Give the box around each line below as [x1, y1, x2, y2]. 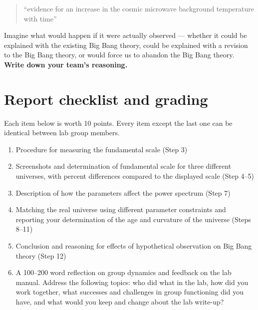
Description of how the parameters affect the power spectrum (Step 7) [15, 187, 231, 198]
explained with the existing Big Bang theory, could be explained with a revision [4, 39, 248, 50]
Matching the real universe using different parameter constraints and [15, 204, 226, 215]
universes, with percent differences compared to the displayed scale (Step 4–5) [15, 171, 255, 181]
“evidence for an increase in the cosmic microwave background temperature [23, 3, 254, 13]
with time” [23, 13, 57, 23]
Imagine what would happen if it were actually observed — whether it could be [4, 30, 247, 40]
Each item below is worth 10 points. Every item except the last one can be [4, 117, 233, 128]
